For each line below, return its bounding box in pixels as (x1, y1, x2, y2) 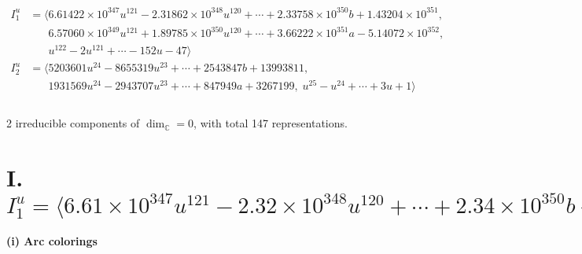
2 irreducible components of (6, 115, 140, 131)
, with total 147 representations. (193, 115, 348, 131)
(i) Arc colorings (6, 233, 98, 249)
